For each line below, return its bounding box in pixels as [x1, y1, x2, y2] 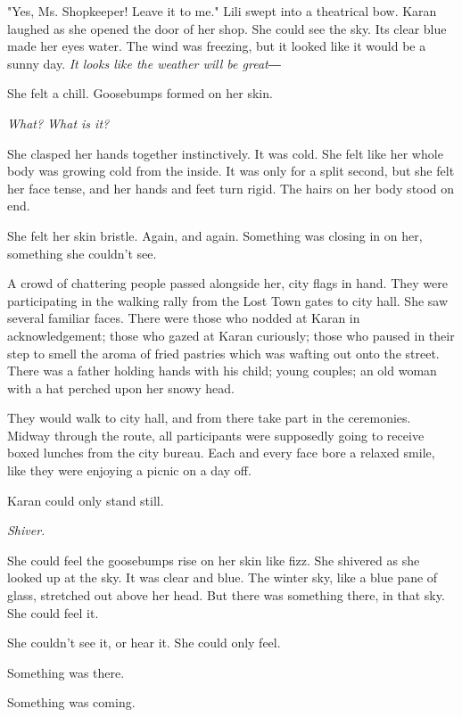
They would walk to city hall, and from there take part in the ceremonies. [7, 408, 411, 427]
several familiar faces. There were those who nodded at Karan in [7, 309, 360, 327]
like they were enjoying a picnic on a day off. [7, 461, 252, 480]
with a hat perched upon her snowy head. [7, 378, 235, 397]
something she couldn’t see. [7, 243, 157, 262]
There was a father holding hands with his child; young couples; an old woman [7, 361, 437, 380]
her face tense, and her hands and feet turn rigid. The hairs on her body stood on [7, 178, 455, 197]
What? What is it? [7, 113, 110, 132]
